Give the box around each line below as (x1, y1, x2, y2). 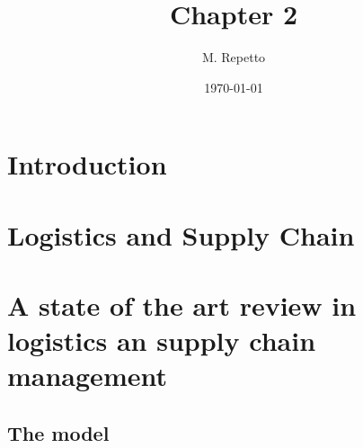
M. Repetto (201, 48, 266, 67)
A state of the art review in (7, 287, 357, 324)
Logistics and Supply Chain (7, 216, 355, 253)
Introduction (7, 146, 167, 183)
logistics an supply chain (7, 322, 316, 359)
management (7, 357, 167, 394)
